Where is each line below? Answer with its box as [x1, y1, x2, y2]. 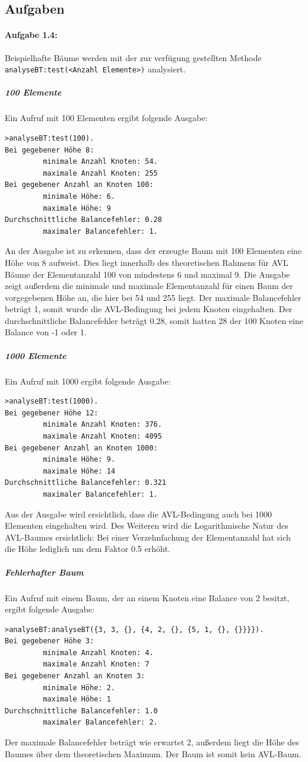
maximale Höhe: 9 [43, 204, 111, 212]
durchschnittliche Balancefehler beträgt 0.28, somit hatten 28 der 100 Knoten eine [5, 314, 303, 326]
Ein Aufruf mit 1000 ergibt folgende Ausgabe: [5, 374, 171, 387]
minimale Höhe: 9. [43, 455, 116, 464]
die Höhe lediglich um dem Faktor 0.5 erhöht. [5, 542, 170, 555]
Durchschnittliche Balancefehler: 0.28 [5, 215, 162, 224]
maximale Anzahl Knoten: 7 [43, 660, 150, 669]
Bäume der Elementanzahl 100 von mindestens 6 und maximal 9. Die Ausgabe [5, 268, 290, 280]
